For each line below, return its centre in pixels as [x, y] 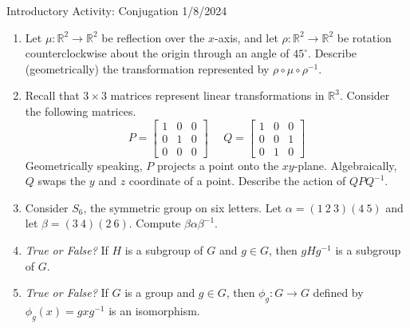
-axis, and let [246, 37]
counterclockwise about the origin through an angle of [157, 53]
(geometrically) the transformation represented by [147, 68]
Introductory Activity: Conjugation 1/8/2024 [117, 10]
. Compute [155, 223]
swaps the [62, 181]
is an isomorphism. [154, 311]
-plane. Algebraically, [345, 165]
